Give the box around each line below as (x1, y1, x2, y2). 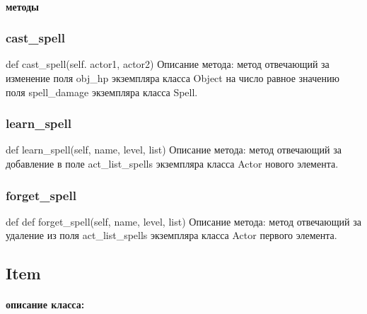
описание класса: (6, 297, 85, 312)
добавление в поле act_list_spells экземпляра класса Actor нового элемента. (6, 156, 339, 170)
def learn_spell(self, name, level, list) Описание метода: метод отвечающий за (6, 142, 342, 157)
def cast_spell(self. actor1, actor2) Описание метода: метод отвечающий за (6, 57, 330, 71)
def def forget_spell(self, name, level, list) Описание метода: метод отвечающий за (6, 214, 361, 228)
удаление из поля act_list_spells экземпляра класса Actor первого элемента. (6, 228, 337, 243)
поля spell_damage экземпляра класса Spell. (6, 84, 198, 99)
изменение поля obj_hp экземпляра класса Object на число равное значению (6, 71, 339, 85)
